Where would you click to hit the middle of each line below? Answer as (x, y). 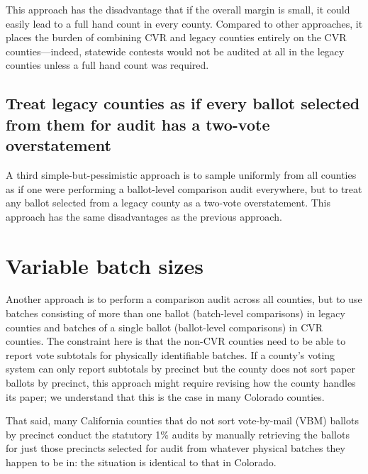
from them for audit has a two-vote (138, 124)
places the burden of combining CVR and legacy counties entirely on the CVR (176, 37)
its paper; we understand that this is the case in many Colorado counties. (165, 396)
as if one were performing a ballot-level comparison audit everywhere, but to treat (184, 188)
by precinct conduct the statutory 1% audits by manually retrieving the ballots (178, 434)
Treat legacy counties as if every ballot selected (183, 103)
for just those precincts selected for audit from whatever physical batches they (175, 448)
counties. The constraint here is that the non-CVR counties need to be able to (176, 341)
